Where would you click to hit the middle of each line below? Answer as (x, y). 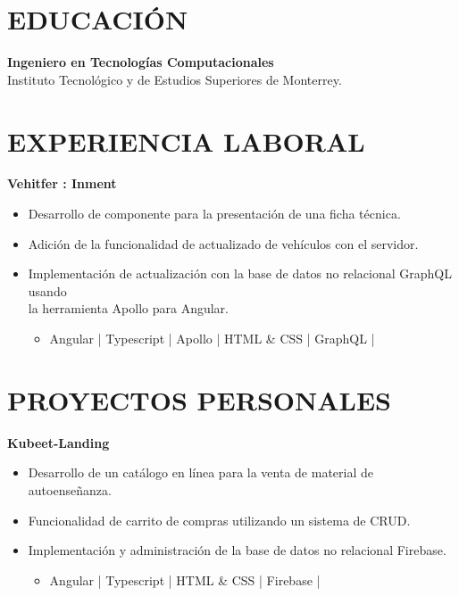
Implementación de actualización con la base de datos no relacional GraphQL (240, 273)
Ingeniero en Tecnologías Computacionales (141, 62)
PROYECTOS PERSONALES (199, 399)
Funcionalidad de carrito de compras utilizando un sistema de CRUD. (219, 520)
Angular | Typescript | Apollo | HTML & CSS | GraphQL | (212, 338)
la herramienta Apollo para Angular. (128, 308)
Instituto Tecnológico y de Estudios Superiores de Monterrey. (175, 79)
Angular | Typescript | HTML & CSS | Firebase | (185, 579)
